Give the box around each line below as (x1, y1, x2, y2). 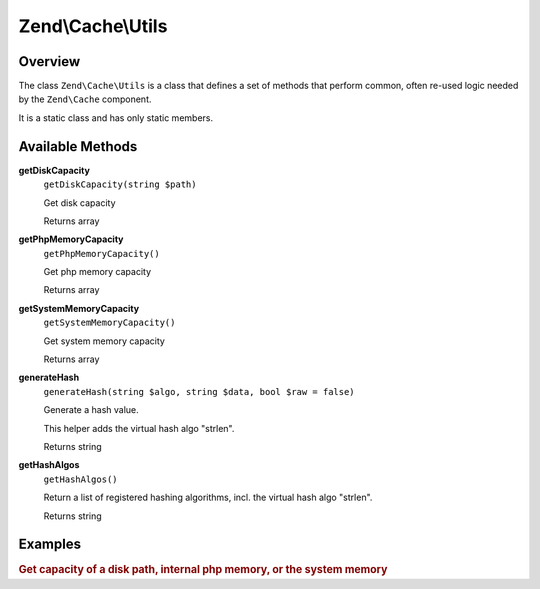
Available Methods (18, 138, 138, 155)
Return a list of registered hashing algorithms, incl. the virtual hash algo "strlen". (43, 491, 373, 504)
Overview (18, 53, 81, 70)
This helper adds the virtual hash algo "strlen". (43, 422, 235, 434)
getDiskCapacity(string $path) (43, 179, 197, 190)
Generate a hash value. (43, 404, 139, 416)
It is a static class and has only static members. (18, 111, 214, 124)
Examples (18, 536, 82, 553)
